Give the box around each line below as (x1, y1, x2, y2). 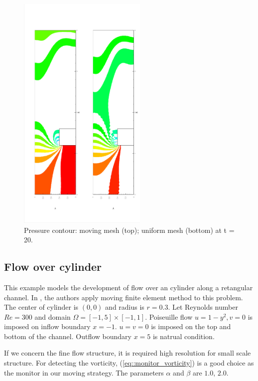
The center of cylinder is (4, 302, 79, 312)
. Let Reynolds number (168, 302, 238, 312)
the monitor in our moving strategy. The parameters (4, 367, 164, 378)
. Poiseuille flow (145, 311, 193, 322)
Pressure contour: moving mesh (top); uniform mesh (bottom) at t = (24, 224, 235, 235)
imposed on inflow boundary (4, 321, 91, 332)
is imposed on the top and (151, 321, 231, 332)
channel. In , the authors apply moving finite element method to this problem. (4, 292, 243, 302)
